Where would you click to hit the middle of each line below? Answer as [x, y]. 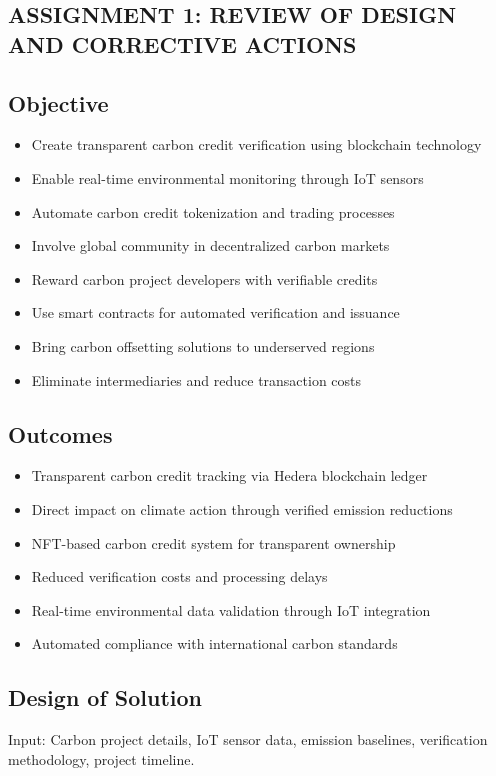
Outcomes [60, 433]
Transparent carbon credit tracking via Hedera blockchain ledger [229, 475]
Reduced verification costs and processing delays [179, 576]
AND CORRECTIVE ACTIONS [182, 43]
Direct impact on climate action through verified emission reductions [242, 508]
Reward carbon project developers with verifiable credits [204, 278]
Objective [58, 102]
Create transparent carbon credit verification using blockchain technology [256, 144]
